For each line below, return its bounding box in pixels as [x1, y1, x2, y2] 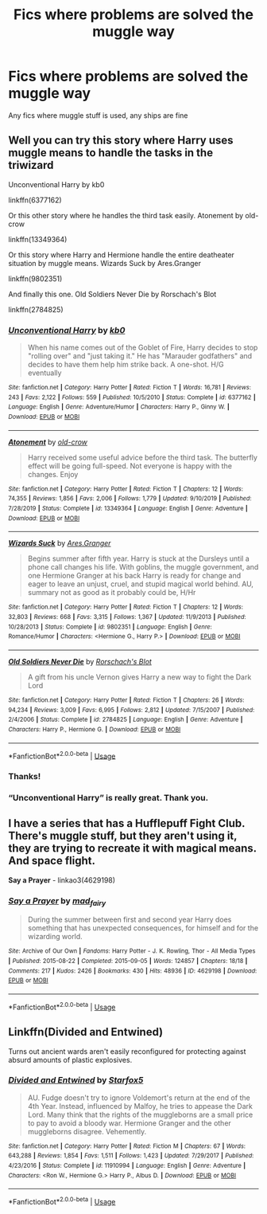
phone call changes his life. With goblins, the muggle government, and [27, 562, 259, 572]
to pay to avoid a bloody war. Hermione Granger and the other [27, 1118, 232, 1128]
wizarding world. [27, 932, 83, 942]
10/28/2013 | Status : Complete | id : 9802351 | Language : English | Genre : [8, 623, 212, 631]
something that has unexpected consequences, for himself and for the [27, 923, 259, 933]
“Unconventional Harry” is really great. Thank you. [8, 793, 209, 804]
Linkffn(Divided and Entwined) [8, 1025, 164, 1039]
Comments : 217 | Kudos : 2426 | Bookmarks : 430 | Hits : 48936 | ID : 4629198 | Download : [8, 966, 257, 975]
